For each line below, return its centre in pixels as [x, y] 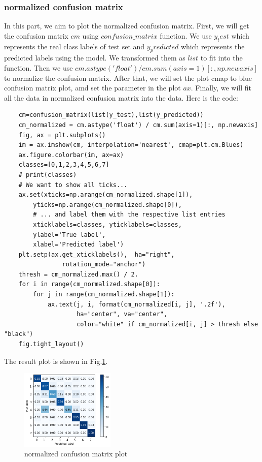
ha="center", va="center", [122, 314]
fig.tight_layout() [51, 344]
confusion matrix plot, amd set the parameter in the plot [92, 88]
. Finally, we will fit [221, 88]
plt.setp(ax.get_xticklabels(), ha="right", [97, 254]
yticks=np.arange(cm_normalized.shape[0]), [107, 205]
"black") [19, 334]
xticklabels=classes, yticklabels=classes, [107, 224]
